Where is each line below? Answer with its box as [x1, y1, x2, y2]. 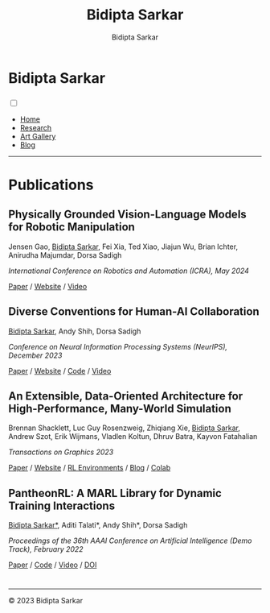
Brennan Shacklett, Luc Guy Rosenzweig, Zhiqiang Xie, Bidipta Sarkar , [8, 423, 241, 433]
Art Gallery [19, 131, 56, 141]
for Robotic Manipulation [8, 220, 135, 234]
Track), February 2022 [8, 545, 84, 554]
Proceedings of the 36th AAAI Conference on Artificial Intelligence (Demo [8, 536, 252, 545]
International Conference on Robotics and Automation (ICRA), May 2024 [8, 266, 249, 275]
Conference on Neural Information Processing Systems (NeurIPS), [8, 342, 227, 351]
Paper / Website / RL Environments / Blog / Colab [8, 463, 171, 473]
